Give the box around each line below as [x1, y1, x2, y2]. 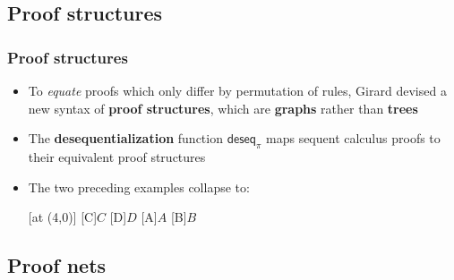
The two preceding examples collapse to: [28, 177, 250, 196]
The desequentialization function [28, 129, 223, 148]
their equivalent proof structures [28, 147, 206, 165]
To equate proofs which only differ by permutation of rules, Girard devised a [28, 81, 447, 99]
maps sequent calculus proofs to [266, 129, 441, 148]
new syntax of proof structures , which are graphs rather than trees [28, 98, 418, 117]
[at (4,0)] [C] [28, 208, 98, 226]
